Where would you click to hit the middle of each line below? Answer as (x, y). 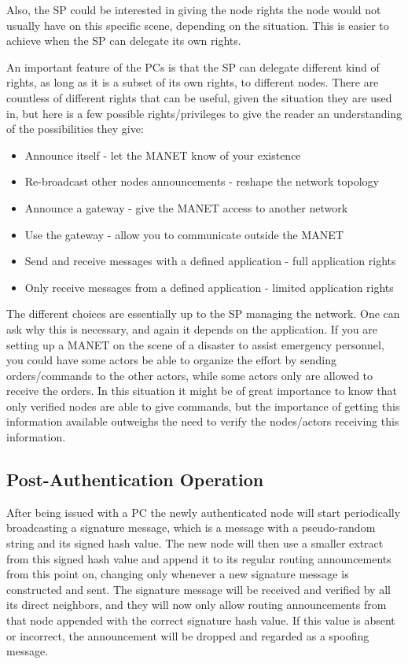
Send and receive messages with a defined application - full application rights (210, 261)
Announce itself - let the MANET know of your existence (163, 155)
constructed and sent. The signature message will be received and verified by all (198, 589)
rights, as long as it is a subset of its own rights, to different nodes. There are (193, 82)
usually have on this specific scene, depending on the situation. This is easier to (198, 25)
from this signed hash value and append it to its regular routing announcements (199, 558)
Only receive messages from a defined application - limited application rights (209, 287)
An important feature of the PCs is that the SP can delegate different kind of (193, 66)
